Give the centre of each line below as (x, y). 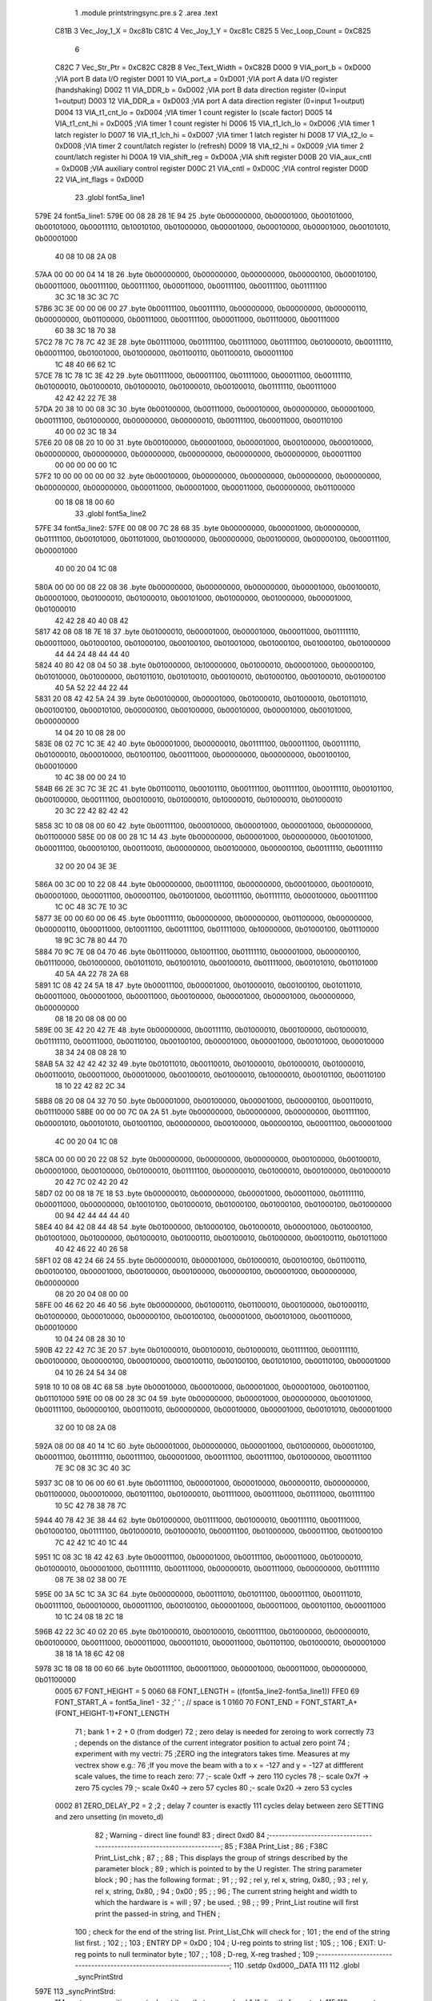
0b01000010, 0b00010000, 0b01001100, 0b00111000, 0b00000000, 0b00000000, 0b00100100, (193, 755)
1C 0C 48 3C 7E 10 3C (91, 907)
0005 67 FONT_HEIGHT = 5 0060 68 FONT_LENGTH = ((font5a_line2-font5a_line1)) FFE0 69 (207, 1691)
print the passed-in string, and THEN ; (158, 1914)
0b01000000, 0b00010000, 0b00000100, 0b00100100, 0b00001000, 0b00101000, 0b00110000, (194, 1316)
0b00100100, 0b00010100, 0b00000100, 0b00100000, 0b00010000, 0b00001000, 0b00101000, (194, 710)
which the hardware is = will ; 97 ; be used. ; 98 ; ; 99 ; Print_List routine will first (227, 1903)
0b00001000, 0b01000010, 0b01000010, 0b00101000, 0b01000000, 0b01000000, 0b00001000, (194, 598)
